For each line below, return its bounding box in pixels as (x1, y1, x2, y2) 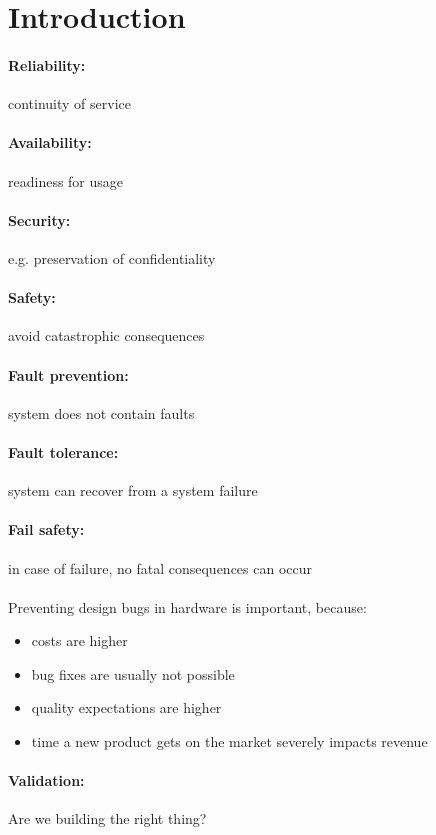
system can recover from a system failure (8, 480, 258, 501)
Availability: (8, 132, 92, 153)
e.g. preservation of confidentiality (8, 247, 216, 268)
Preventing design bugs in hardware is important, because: (8, 596, 367, 617)
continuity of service (8, 93, 132, 114)
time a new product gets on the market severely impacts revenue (31, 731, 428, 752)
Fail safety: (8, 519, 85, 540)
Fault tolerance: (8, 441, 119, 462)
